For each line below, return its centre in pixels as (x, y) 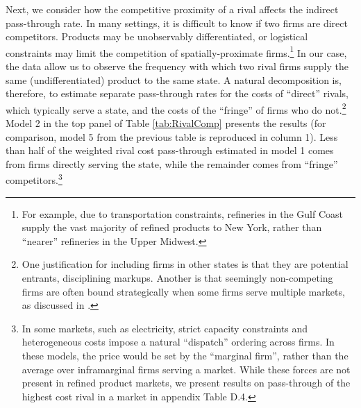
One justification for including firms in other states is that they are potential (185, 264)
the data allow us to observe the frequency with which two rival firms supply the (177, 66)
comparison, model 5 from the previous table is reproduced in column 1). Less (172, 136)
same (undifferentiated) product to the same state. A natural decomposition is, (174, 79)
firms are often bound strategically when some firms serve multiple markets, (183, 291)
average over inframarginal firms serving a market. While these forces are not (186, 369)
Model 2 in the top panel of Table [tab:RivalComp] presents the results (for (166, 123)
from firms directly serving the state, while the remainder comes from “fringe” (172, 163)
